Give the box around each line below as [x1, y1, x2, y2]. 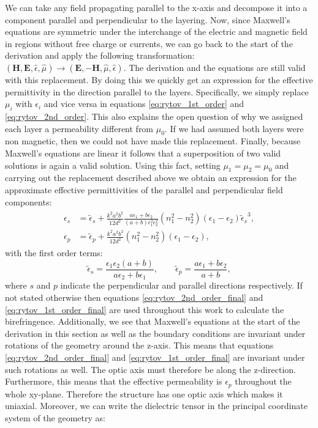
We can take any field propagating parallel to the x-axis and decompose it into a [5, 1, 308, 13]
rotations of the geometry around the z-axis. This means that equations [5, 339, 274, 352]
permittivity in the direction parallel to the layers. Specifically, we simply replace [5, 85, 309, 98]
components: [5, 195, 52, 208]
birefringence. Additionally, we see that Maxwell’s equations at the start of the [5, 315, 300, 328]
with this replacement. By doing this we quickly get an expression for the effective [5, 73, 313, 86]
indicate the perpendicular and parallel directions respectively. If [60, 279, 303, 292]
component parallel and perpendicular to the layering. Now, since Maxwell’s [5, 13, 290, 26]
